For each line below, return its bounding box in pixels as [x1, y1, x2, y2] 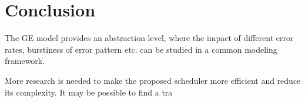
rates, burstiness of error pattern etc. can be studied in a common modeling [5, 43, 277, 55]
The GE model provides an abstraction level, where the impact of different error [5, 32, 294, 44]
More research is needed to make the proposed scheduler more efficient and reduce [5, 74, 301, 86]
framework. [5, 55, 45, 67]
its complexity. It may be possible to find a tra [5, 86, 173, 98]
